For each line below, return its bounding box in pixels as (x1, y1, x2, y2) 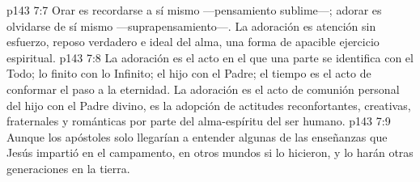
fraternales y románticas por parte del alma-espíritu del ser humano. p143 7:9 (6, 112, 391, 129)
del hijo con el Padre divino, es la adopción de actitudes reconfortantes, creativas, (6, 96, 411, 113)
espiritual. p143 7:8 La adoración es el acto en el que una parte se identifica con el (6, 49, 414, 66)
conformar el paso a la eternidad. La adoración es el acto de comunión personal (6, 80, 400, 97)
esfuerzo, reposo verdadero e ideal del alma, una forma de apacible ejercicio (6, 33, 380, 50)
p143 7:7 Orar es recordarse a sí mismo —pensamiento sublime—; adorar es (6, 2, 382, 18)
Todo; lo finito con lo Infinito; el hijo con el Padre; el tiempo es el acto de (6, 65, 371, 82)
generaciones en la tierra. (6, 159, 130, 176)
